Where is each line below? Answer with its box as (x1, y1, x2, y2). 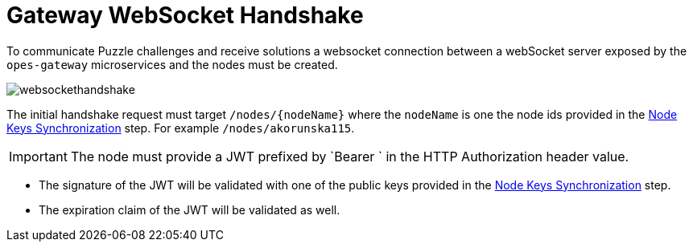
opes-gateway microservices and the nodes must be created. (6, 57, 338, 71)
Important (9, 148, 68, 165)
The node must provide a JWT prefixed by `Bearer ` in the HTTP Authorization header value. (70, 148, 629, 165)
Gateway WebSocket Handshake (6, 2, 364, 29)
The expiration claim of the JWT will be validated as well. (39, 202, 340, 217)
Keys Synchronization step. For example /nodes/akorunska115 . (6, 120, 355, 135)
